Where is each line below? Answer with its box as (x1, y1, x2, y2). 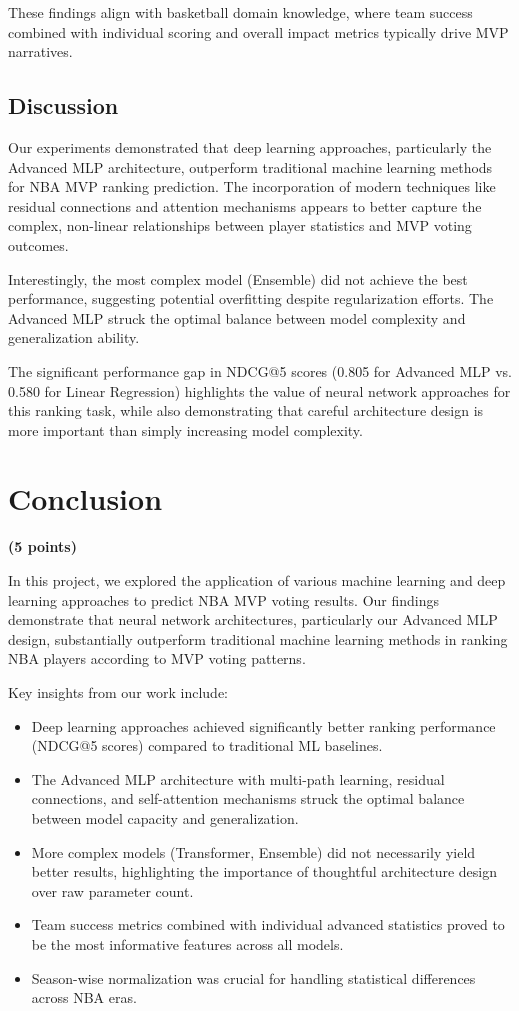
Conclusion (8, 478, 163, 519)
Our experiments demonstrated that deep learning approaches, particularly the (8, 136, 492, 157)
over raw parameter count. (31, 880, 194, 901)
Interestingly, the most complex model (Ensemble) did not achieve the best (8, 268, 468, 289)
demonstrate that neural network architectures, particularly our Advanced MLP (8, 609, 498, 630)
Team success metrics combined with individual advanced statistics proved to (31, 914, 505, 935)
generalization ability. (8, 327, 140, 348)
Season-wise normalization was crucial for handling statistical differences (31, 967, 476, 988)
